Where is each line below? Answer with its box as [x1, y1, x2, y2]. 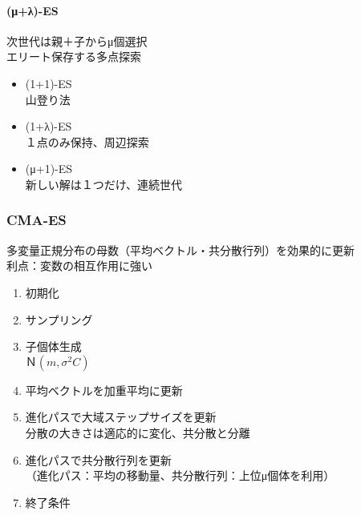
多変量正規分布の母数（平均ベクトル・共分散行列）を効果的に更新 [6, 241, 355, 258]
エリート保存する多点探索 [6, 48, 141, 65]
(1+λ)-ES [25, 118, 72, 135]
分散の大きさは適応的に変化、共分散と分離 [25, 424, 250, 441]
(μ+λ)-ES [6, 2, 59, 18]
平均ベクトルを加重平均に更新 [25, 381, 183, 398]
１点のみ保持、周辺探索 [25, 133, 149, 150]
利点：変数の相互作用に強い [6, 257, 152, 274]
